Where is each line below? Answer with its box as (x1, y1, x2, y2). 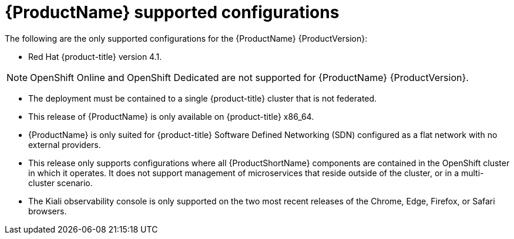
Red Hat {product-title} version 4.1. (28, 51, 162, 62)
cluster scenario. (28, 177, 93, 188)
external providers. (28, 139, 101, 150)
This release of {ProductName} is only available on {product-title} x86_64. (28, 111, 314, 122)
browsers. (28, 206, 67, 216)
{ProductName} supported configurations (5, 2, 340, 22)
